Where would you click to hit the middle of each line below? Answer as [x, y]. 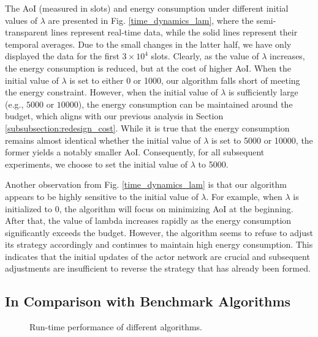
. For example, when [244, 196]
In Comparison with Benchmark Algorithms [148, 301]
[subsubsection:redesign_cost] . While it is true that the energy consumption [147, 128]
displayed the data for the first [62, 56]
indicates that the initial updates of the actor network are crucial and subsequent [157, 256]
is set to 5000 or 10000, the [262, 140]
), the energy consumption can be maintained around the [185, 104]
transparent [27, 32]
